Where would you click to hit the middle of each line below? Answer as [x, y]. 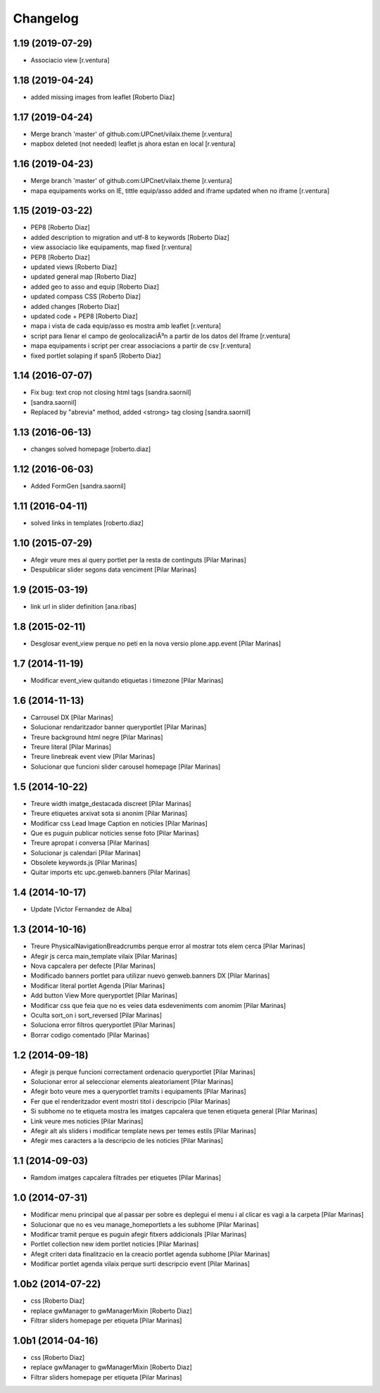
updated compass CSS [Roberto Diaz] [85, 296]
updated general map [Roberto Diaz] [84, 277]
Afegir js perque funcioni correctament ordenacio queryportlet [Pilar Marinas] [143, 1072]
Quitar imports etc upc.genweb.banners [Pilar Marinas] [110, 872]
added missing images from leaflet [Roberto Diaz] [103, 97]
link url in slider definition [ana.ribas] [84, 607]
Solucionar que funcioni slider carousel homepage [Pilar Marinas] [126, 767]
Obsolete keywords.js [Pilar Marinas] [84, 863]
